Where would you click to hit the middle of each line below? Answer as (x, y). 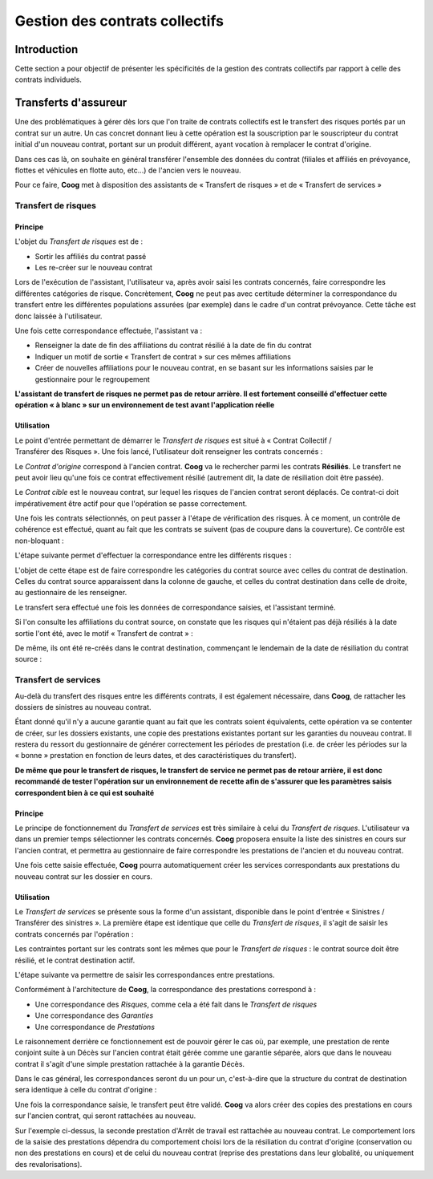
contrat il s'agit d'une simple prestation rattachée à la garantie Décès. (129, 1064)
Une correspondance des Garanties (94, 1015)
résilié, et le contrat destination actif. (75, 960)
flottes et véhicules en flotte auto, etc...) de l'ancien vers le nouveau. (128, 170)
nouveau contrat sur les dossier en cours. (83, 876)
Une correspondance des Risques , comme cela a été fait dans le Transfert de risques (176, 1004)
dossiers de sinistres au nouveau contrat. (83, 707)
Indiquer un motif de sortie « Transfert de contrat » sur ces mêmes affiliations (163, 356)
